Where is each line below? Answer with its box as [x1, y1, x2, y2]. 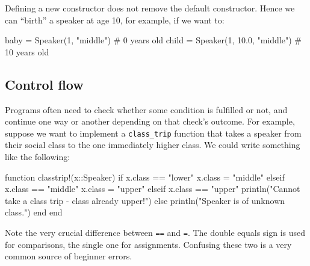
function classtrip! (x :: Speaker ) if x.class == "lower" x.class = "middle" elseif [5, 170, 285, 183]
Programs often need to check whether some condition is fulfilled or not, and [5, 103, 288, 116]
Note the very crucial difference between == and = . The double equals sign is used [5, 226, 306, 238]
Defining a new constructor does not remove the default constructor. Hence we [5, 2, 295, 14]
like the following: [5, 150, 70, 163]
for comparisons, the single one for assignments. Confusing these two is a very [5, 238, 292, 250]
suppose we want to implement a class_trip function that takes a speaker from [5, 126, 302, 139]
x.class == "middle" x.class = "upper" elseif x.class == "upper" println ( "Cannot [5, 182, 300, 195]
